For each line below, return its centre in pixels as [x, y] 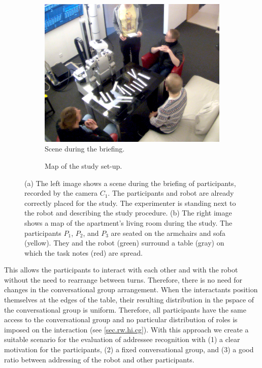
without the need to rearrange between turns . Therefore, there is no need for [123, 279]
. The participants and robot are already [171, 193]
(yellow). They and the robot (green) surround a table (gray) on [124, 243]
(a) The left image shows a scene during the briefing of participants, [130, 183]
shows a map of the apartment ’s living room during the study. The [128, 222]
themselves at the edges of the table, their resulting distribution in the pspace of [129, 300]
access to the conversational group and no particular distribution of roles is [121, 319]
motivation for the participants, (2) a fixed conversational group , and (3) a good [129, 349]
